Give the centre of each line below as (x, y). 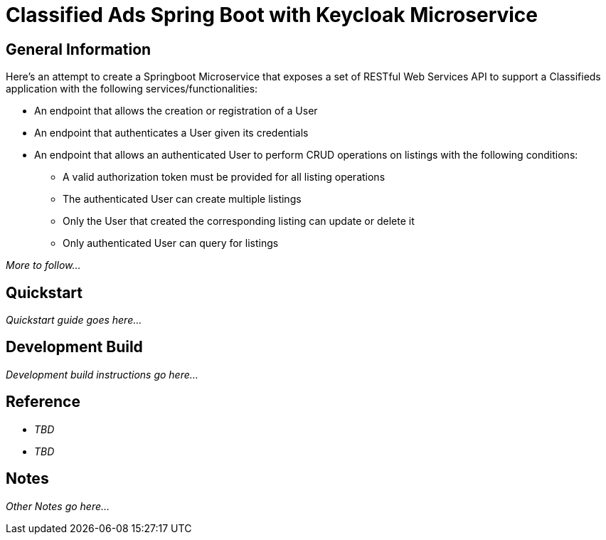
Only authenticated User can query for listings (171, 243)
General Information (79, 49)
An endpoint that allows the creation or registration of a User (176, 111)
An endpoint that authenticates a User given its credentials (171, 133)
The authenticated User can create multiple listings (182, 199)
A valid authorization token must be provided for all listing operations (224, 177)
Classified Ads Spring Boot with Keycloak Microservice (272, 15)
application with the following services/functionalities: (132, 89)
